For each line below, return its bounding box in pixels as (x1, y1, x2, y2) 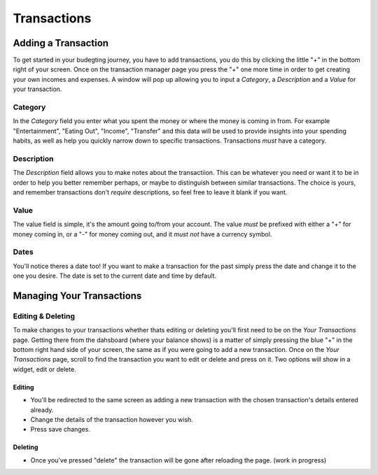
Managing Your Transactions (13, 290, 142, 302)
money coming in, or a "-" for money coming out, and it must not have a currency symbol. (13, 229, 272, 238)
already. (30, 406, 54, 414)
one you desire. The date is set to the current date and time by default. (13, 271, 217, 280)
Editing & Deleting (13, 311, 76, 321)
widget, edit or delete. (13, 364, 76, 374)
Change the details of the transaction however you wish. (30, 416, 194, 424)
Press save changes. (30, 425, 91, 434)
